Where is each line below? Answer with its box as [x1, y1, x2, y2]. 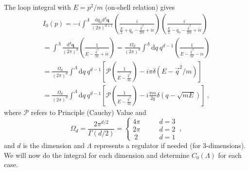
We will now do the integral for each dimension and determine [4, 150, 190, 160]
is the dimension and [23, 140, 85, 150]
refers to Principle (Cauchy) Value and [31, 107, 146, 117]
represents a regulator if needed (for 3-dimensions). [94, 140, 246, 150]
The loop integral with [4, 2, 71, 12]
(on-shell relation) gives [105, 2, 175, 12]
